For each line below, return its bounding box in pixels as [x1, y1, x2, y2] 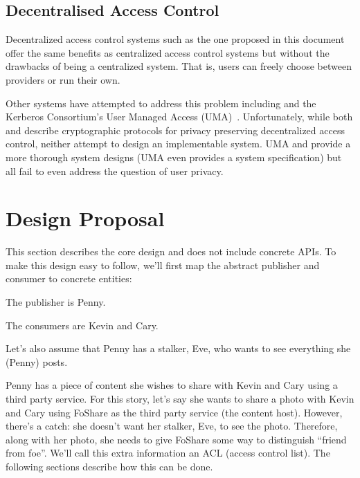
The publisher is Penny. [6, 295, 106, 309]
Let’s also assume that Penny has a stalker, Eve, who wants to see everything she [6, 341, 351, 356]
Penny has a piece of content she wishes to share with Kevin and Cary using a [6, 378, 338, 392]
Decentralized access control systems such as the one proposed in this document [6, 32, 345, 46]
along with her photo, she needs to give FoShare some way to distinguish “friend [6, 432, 347, 446]
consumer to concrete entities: [6, 271, 132, 286]
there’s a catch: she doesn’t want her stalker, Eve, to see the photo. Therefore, [6, 419, 338, 433]
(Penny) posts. [6, 354, 68, 369]
